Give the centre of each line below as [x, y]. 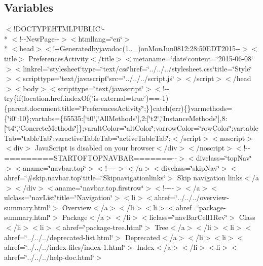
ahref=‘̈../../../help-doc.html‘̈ [49, 257]
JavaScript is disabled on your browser [95, 148]
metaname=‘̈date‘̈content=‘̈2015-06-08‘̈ [193, 58]
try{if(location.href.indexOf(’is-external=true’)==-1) [86, 98]
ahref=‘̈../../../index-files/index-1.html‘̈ [65, 247]
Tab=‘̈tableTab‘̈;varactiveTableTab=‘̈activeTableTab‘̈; [87, 138]
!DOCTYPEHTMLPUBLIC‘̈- [59, 29]
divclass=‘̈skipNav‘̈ [190, 167]
